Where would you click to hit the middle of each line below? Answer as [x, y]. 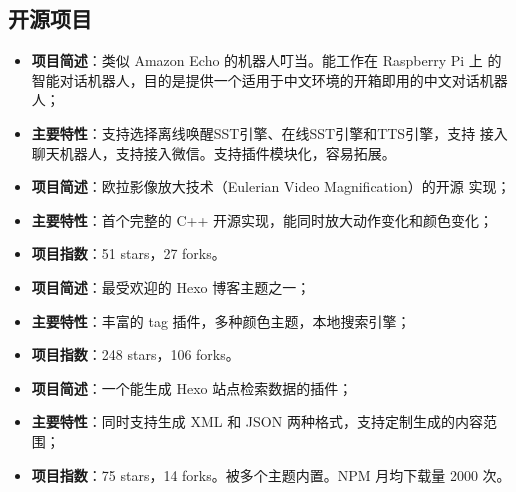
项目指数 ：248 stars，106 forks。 [135, 354]
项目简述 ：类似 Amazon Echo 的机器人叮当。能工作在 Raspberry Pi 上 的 [266, 60]
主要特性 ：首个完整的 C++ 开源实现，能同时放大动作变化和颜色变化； [262, 219]
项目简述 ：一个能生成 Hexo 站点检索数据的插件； [192, 387]
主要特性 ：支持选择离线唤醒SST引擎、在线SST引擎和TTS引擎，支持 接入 [269, 132]
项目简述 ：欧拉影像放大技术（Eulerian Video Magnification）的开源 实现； [271, 186]
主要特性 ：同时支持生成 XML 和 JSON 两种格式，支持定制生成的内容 [257, 421]
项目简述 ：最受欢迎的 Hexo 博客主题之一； [171, 286]
